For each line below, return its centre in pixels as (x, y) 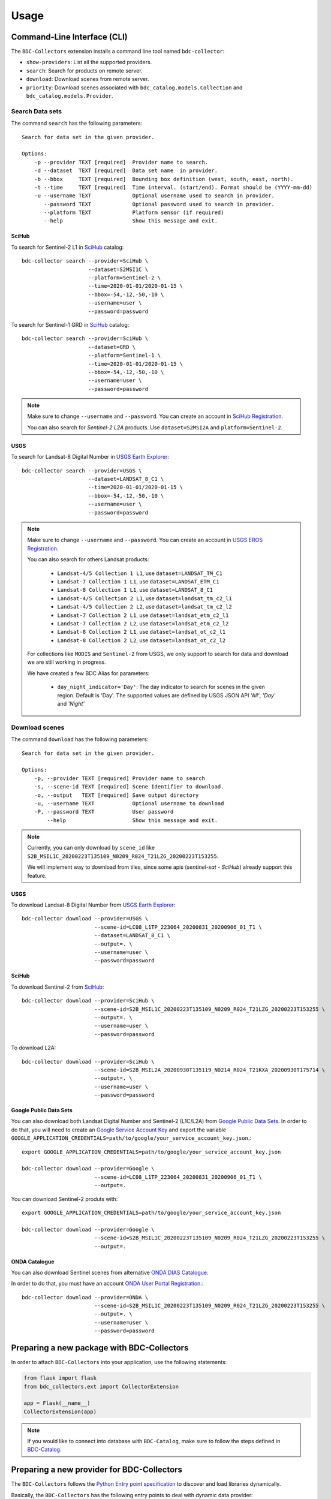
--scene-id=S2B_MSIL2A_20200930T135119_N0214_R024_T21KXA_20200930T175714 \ (210, 1070)
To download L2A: (34, 1048)
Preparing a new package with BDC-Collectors (100, 1348)
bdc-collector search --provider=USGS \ (82, 470)
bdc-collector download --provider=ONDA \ (85, 1297)
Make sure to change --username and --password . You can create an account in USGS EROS (145, 540)
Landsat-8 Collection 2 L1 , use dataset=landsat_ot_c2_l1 (142, 632)
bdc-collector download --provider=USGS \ (85, 919)
